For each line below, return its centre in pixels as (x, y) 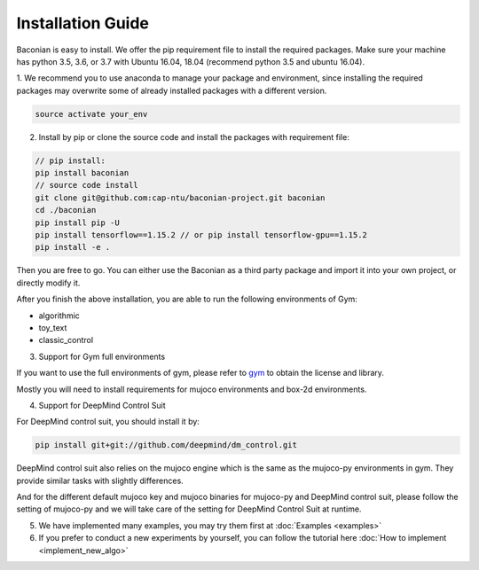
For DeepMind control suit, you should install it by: (108, 422)
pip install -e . (73, 247)
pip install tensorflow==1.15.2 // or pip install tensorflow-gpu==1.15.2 (201, 235)
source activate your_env (91, 114)
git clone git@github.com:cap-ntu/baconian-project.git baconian (180, 198)
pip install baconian (82, 173)
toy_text (53, 327)
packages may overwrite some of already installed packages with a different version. (172, 90)
